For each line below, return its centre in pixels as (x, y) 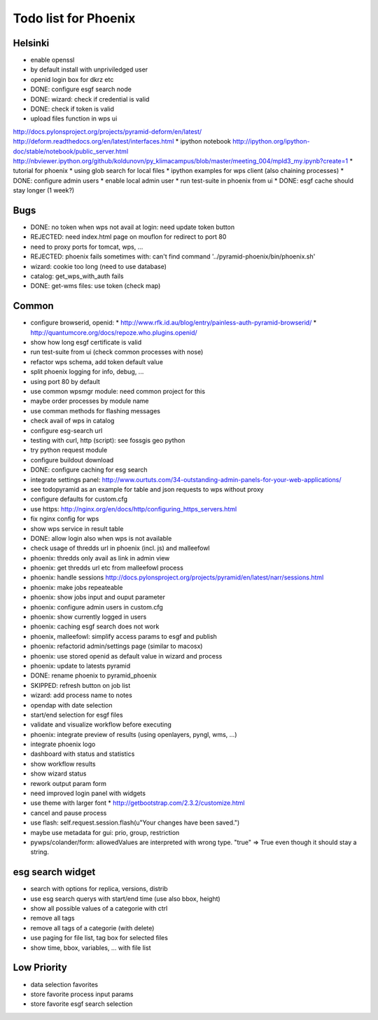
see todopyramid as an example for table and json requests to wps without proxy (147, 489)
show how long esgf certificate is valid (86, 343)
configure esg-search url (66, 430)
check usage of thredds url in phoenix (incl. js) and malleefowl (120, 548)
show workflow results (63, 764)
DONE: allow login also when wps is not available (101, 538)
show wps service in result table (77, 528)
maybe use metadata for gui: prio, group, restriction (105, 832)
